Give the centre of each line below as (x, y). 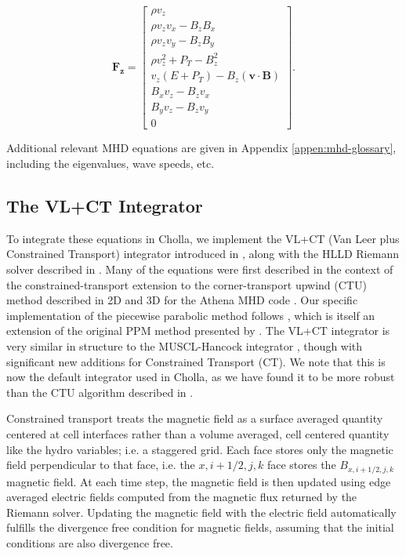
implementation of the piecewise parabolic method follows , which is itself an (191, 315)
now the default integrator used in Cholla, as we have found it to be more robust (201, 377)
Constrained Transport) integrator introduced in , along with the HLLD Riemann (203, 254)
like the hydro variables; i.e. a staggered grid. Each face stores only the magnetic (200, 449)
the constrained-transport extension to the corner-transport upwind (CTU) (187, 284)
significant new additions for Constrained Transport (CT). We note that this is (196, 361)
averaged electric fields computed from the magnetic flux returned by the (182, 497)
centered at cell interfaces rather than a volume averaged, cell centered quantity (198, 433)
